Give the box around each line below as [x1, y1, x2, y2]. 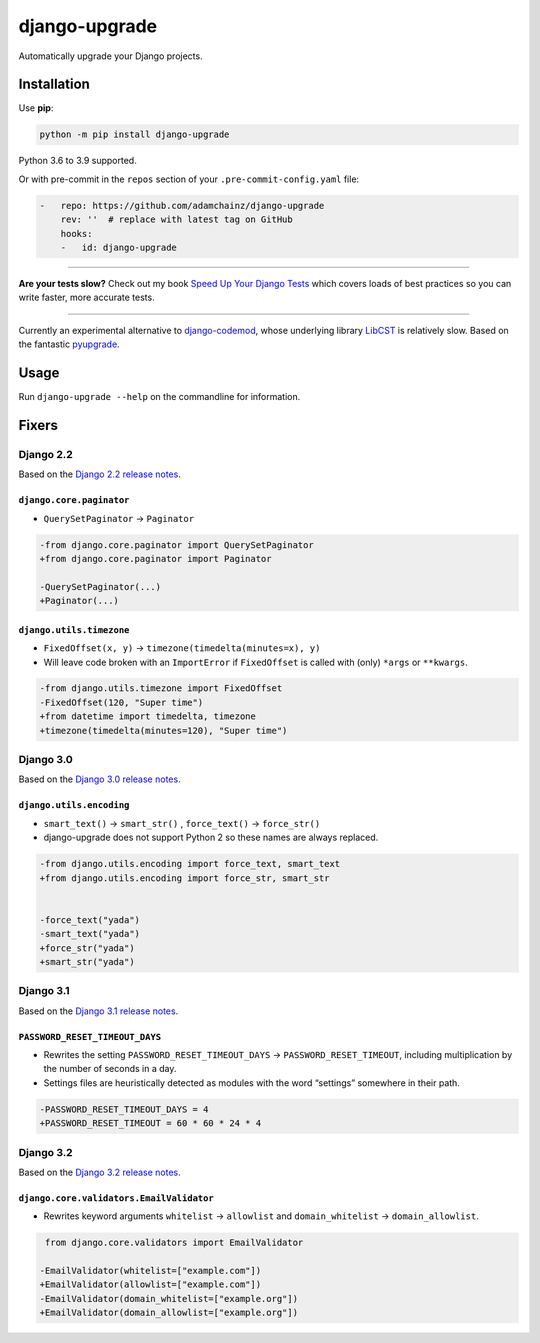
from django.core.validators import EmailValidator [45, 1237, 304, 1249]
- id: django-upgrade [60, 241, 177, 253]
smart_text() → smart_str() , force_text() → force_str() [43, 817, 321, 829]
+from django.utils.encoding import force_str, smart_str [39, 872, 330, 884]
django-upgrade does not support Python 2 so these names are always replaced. [43, 831, 379, 844]
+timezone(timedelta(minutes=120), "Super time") [39, 725, 288, 736]
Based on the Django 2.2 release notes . [18, 468, 182, 480]
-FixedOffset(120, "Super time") [39, 696, 204, 708]
